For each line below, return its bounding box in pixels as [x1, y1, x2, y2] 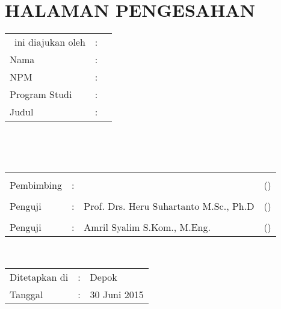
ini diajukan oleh [14, 35, 85, 49]
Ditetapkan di [10, 269, 69, 284]
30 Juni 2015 [90, 287, 144, 301]
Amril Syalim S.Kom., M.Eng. [84, 220, 211, 234]
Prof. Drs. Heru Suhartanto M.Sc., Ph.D [84, 199, 255, 213]
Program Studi [10, 87, 72, 102]
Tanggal [10, 287, 43, 301]
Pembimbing [10, 178, 62, 192]
